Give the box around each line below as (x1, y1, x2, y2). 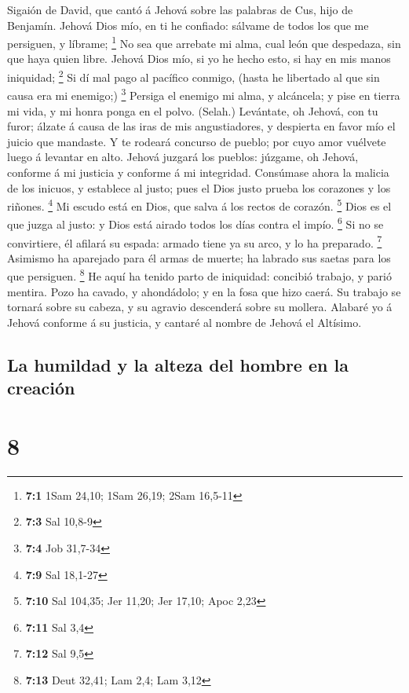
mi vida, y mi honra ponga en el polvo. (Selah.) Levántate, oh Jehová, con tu (7, 102, 378, 119)
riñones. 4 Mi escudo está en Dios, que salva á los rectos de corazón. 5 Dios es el (7, 196, 392, 214)
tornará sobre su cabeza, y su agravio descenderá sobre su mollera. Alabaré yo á (7, 299, 393, 315)
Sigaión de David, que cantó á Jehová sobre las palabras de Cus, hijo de (7, 2, 353, 17)
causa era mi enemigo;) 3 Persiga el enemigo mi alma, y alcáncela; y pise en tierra (7, 85, 400, 103)
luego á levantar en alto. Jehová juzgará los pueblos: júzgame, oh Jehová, (7, 148, 359, 165)
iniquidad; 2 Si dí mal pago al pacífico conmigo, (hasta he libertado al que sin (7, 67, 380, 85)
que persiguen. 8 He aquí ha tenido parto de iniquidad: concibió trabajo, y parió (7, 266, 392, 284)
